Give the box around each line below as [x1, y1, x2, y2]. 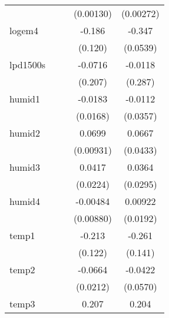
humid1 [9, 92, 41, 105]
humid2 [9, 126, 41, 140]
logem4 [9, 24, 38, 37]
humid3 [9, 160, 41, 174]
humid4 [9, 194, 41, 208]
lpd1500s [9, 58, 45, 71]
